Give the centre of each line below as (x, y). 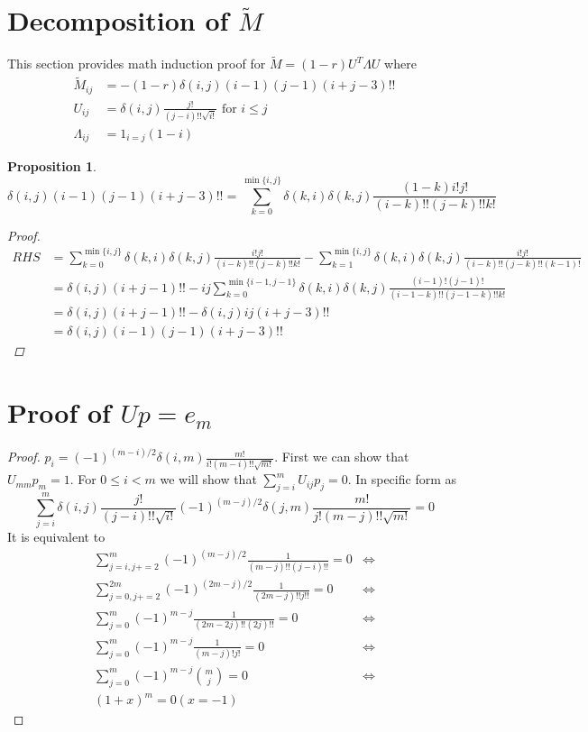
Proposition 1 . (52, 166)
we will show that (208, 479)
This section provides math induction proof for (137, 64)
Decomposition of (118, 20)
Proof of (59, 412)
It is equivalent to (56, 537)
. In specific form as (402, 479)
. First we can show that (342, 457)
